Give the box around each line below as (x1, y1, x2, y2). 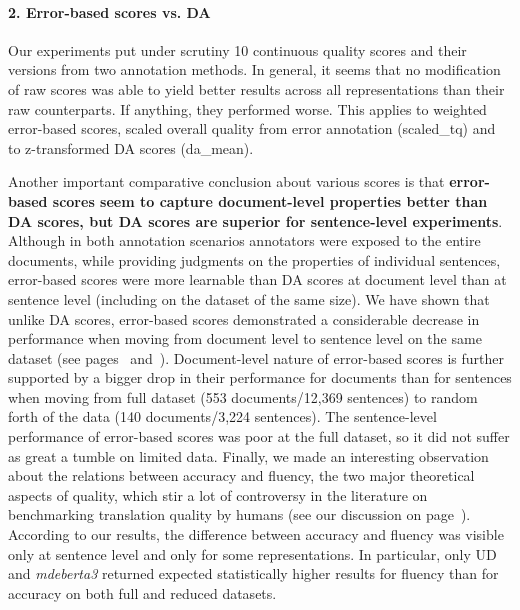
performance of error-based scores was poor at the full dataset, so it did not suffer (8, 426, 510, 447)
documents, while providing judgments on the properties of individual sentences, (8, 249, 501, 270)
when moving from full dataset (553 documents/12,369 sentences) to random (8, 386, 478, 407)
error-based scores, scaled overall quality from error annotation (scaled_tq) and (8, 118, 496, 139)
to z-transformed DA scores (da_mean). (8, 137, 254, 158)
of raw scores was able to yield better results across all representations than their (8, 78, 505, 99)
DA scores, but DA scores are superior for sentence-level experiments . (8, 210, 503, 231)
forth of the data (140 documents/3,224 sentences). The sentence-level (8, 406, 437, 427)
